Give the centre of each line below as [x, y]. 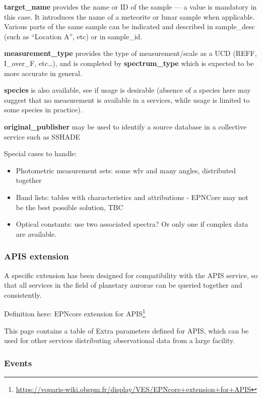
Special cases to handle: [41, 153]
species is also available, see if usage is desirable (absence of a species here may [127, 90]
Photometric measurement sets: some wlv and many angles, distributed [126, 170]
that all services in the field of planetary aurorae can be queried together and [123, 285]
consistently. [23, 294]
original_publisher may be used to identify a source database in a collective [125, 126]
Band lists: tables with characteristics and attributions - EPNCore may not [132, 197]
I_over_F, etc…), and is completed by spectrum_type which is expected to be [129, 63]
